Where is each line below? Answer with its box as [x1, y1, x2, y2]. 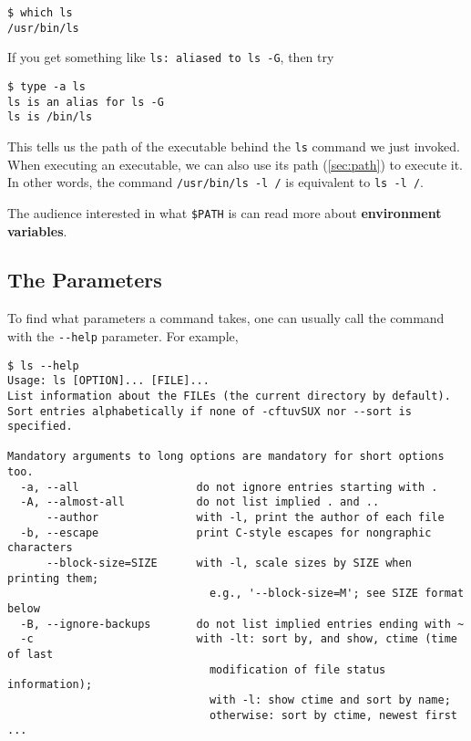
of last [7, 648, 54, 662]
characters [7, 541, 73, 555]
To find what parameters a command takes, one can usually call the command [7, 308, 445, 328]
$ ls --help [7, 359, 79, 372]
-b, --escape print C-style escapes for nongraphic [20, 526, 432, 539]
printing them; [7, 571, 99, 585]
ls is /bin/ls [7, 110, 93, 124]
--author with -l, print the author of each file [46, 511, 445, 525]
